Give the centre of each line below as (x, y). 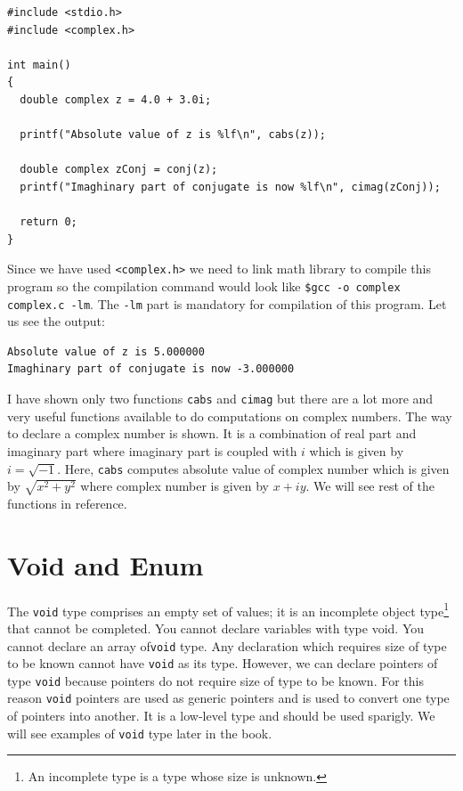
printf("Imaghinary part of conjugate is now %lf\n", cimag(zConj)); (230, 187)
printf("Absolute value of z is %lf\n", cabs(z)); (173, 135)
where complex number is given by (175, 486)
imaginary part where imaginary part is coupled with (152, 450)
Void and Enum (106, 564)
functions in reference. (67, 503)
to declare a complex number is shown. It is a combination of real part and (212, 433)
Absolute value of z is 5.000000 (106, 351)
